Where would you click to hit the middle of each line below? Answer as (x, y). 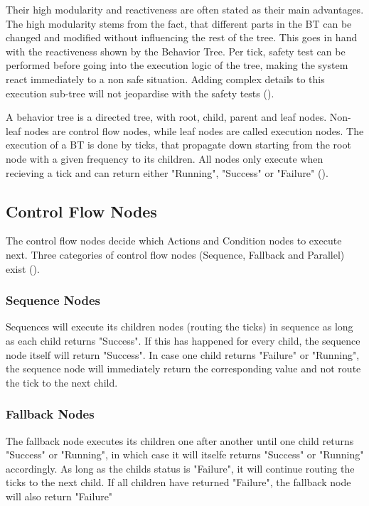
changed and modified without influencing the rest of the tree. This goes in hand (182, 37)
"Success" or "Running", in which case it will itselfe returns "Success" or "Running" (185, 454)
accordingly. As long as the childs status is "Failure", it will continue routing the (180, 468)
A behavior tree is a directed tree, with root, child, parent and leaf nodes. (166, 117)
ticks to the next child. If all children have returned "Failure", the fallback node (178, 482)
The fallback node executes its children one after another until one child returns (180, 440)
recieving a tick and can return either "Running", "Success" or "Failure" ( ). (167, 172)
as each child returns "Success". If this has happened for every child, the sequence (183, 340)
